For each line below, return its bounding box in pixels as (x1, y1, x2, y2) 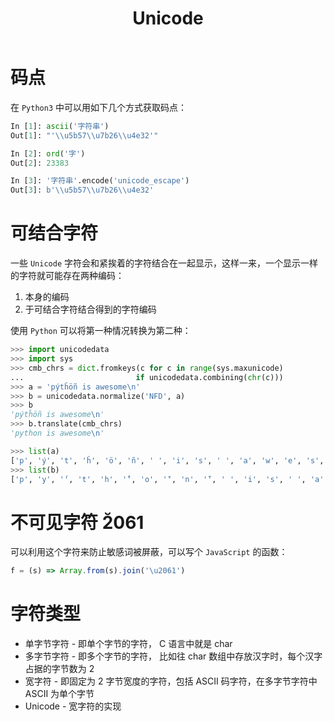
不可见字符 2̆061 (10, 511, 145, 534)
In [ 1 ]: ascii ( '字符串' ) (10, 121, 110, 131)
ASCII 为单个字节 (24, 688, 95, 700)
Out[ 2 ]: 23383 (10, 158, 70, 168)
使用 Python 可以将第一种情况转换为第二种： (10, 325, 192, 337)
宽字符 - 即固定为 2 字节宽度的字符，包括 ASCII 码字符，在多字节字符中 (24, 675, 318, 687)
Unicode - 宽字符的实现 (24, 700, 122, 712)
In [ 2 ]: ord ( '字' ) (10, 148, 86, 159)
